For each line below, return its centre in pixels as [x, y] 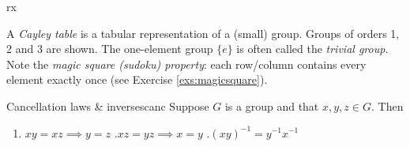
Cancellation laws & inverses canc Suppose [108, 106]
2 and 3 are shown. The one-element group [110, 49]
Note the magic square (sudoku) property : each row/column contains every [186, 64]
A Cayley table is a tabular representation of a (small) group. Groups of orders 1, [203, 33]
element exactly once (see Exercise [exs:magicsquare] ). [137, 79]
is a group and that [272, 106]
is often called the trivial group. [312, 49]
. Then [387, 106]
